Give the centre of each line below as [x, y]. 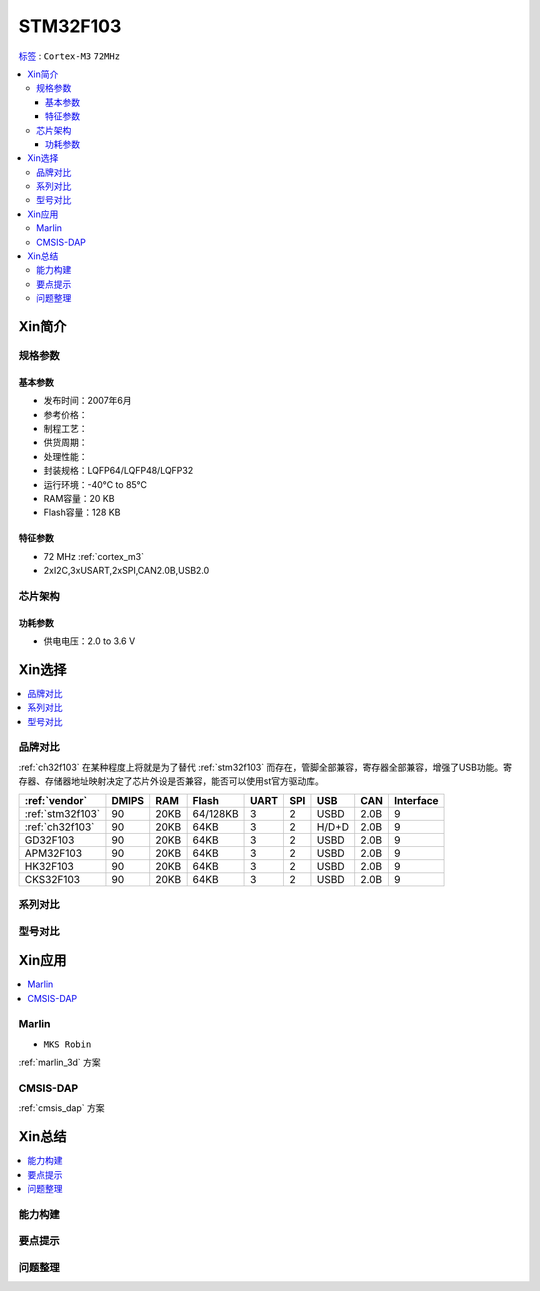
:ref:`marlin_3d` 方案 [60, 1062]
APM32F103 [53, 853]
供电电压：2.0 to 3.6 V [89, 641]
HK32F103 [49, 866]
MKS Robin [67, 1044]
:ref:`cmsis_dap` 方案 [61, 1108]
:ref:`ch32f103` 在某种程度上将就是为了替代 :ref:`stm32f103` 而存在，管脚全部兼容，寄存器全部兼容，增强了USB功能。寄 [265, 767]
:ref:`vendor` [56, 800]
